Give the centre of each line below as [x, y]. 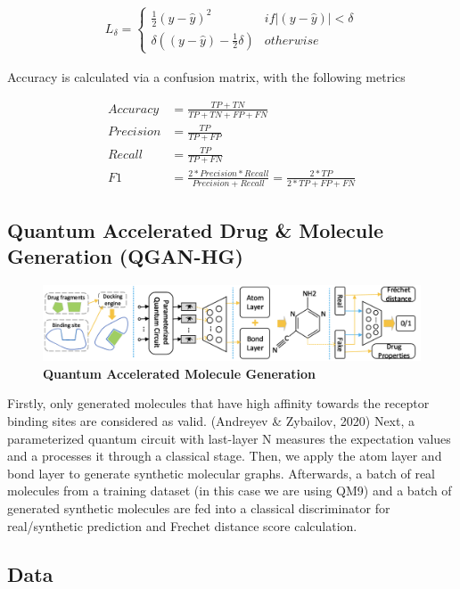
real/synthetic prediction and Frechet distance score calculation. [182, 525]
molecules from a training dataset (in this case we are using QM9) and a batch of [230, 491]
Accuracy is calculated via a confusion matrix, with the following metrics [206, 76]
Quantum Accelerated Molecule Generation [180, 373]
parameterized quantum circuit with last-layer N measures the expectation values [229, 438]
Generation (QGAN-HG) [125, 256]
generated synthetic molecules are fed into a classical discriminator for [199, 507]
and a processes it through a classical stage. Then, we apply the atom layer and [225, 456]
